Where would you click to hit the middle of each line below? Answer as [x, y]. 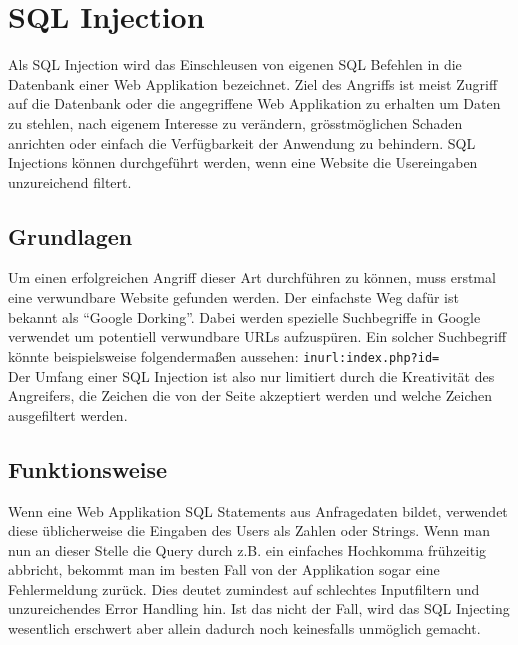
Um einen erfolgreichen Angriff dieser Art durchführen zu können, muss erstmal [252, 277]
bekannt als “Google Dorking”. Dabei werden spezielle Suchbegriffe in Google [244, 316]
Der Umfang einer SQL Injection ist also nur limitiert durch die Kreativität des [251, 375]
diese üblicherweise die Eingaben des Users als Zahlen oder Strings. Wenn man [249, 530]
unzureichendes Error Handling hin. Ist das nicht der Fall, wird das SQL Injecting [259, 608]
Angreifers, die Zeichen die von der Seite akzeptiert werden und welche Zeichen [250, 395]
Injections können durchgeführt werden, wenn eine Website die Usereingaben [243, 162]
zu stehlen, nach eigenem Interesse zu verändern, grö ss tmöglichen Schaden [235, 122]
